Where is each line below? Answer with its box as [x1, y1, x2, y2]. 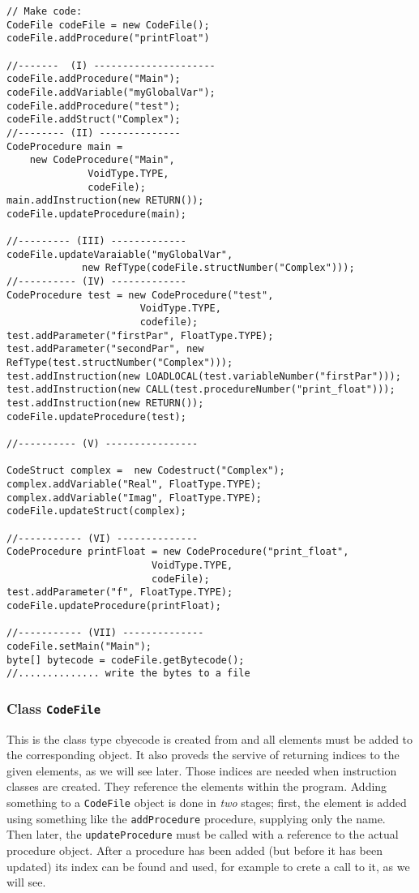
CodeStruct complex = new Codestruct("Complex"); [6, 465, 285, 477]
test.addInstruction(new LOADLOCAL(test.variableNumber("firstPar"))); [6, 370, 401, 382]
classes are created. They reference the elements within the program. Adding [6, 778, 387, 795]
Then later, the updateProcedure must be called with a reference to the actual [6, 826, 399, 843]
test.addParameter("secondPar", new [6, 343, 204, 355]
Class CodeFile [6, 698, 101, 718]
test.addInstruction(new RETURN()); [6, 397, 204, 410]
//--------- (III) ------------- [6, 235, 186, 247]
